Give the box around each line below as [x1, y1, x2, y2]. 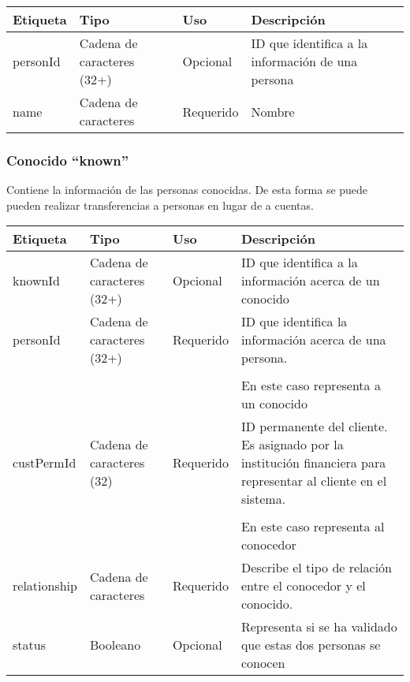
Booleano [89, 635, 141, 654]
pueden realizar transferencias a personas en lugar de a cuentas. [6, 196, 314, 213]
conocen [240, 654, 285, 673]
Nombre [251, 102, 295, 121]
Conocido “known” [6, 150, 129, 170]
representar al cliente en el [240, 471, 387, 490]
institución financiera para [240, 453, 386, 472]
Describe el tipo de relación [240, 558, 392, 577]
